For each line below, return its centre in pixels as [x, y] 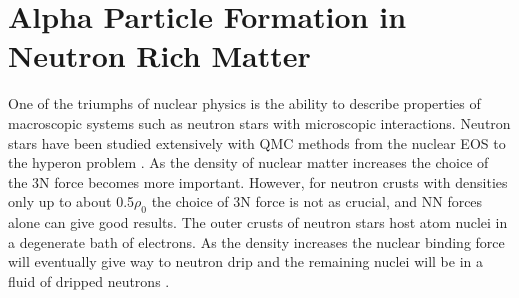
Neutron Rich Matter [159, 55]
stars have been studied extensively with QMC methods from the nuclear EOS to [257, 142]
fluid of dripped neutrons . [89, 280]
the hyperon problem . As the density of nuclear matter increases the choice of [248, 162]
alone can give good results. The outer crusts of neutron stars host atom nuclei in [258, 222]
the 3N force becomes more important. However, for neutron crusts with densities [258, 181]
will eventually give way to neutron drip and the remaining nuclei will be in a [245, 261]
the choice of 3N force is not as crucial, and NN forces [317, 201]
